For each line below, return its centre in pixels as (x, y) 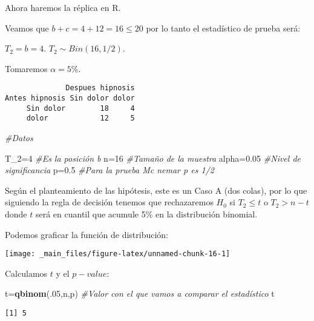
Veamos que (27, 28)
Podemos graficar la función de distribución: (87, 234)
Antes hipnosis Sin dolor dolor (70, 98)
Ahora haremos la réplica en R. (63, 7)
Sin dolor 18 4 (80, 108)
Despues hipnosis (100, 88)
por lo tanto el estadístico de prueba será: (223, 28)
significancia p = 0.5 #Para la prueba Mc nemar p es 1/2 (110, 170)
